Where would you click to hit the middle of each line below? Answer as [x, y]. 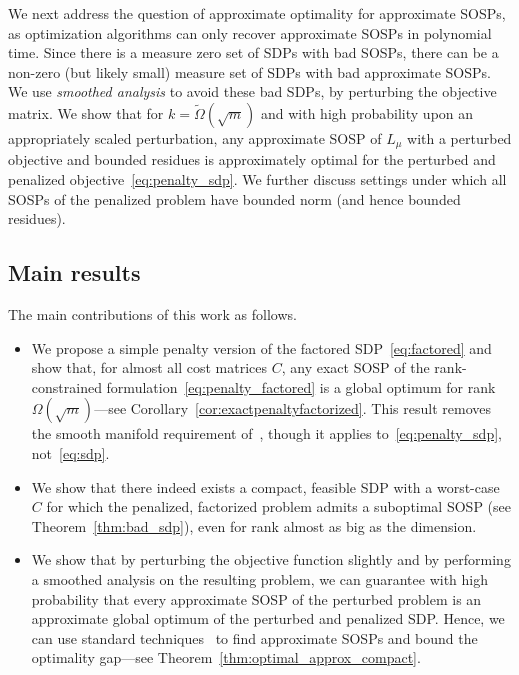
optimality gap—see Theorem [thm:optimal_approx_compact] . [226, 657]
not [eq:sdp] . [70, 452]
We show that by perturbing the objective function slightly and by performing [271, 559]
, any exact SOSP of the [355, 367]
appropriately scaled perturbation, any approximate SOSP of [195, 137]
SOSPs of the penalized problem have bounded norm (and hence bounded [234, 198]
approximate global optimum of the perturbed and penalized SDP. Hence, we [268, 618]
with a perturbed [459, 137]
